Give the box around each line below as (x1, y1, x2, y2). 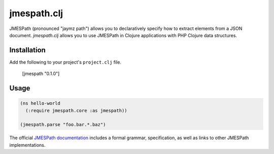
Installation (9, 46, 46, 54)
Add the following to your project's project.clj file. (9, 59, 122, 65)
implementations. (9, 142, 46, 148)
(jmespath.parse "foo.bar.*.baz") (20, 122, 106, 128)
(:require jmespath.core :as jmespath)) (25, 107, 127, 113)
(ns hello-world (20, 101, 61, 106)
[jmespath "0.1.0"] (22, 71, 60, 77)
